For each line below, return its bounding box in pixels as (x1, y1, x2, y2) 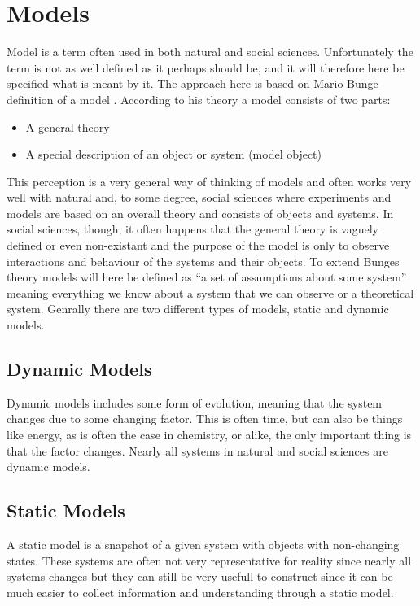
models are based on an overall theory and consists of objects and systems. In (7, 204, 394, 221)
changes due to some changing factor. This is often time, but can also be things (7, 410, 403, 427)
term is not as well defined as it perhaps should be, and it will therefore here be (7, 59, 405, 76)
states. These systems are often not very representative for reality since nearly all (7, 552, 412, 569)
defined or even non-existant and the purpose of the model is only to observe (7, 237, 390, 254)
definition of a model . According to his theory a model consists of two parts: (7, 90, 391, 107)
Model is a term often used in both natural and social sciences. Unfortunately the (7, 43, 413, 60)
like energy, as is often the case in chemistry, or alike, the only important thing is (7, 426, 412, 443)
